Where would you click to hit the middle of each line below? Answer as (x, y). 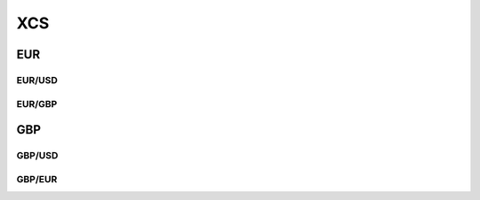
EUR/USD (37, 80)
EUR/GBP (37, 104)
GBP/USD (37, 156)
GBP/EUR (37, 179)
